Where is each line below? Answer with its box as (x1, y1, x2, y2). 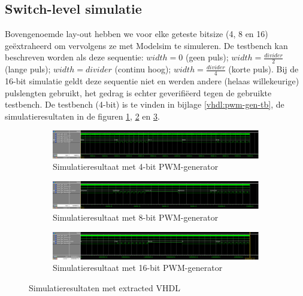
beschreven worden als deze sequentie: (5, 51, 144, 63)
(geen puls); (185, 51, 229, 63)
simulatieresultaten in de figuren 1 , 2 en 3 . (5, 109, 160, 122)
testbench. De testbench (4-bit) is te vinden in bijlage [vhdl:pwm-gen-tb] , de (5, 98, 284, 111)
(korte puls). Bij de (228, 63, 299, 75)
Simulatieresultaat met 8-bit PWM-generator (53, 210, 219, 223)
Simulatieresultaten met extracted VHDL (29, 282, 180, 294)
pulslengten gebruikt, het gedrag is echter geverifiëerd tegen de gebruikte (5, 86, 272, 99)
